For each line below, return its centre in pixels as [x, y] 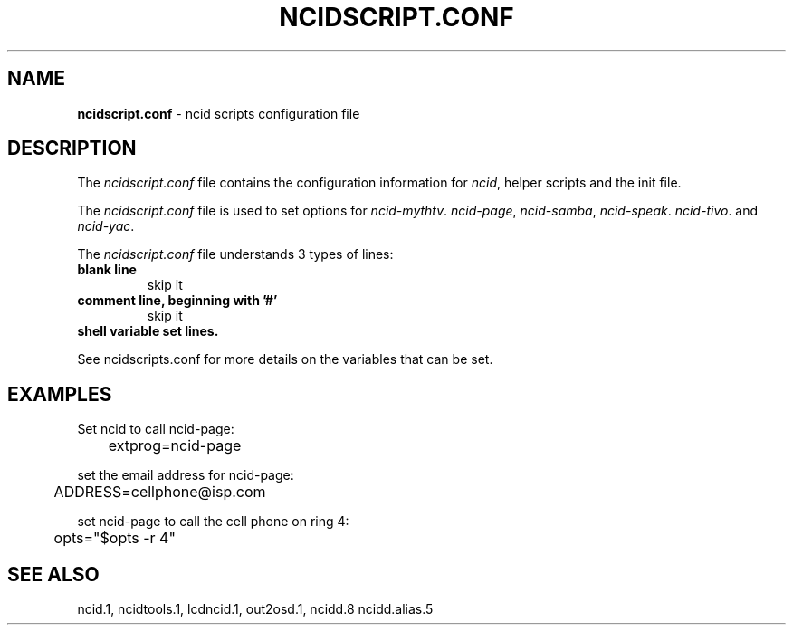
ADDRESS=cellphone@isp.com [160, 492]
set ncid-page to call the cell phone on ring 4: [213, 522]
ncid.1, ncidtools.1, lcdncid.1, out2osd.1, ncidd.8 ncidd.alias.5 [255, 609]
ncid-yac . [106, 226]
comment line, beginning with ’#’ [177, 301]
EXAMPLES [60, 394]
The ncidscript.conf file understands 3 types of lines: [235, 254]
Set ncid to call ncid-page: [156, 429]
